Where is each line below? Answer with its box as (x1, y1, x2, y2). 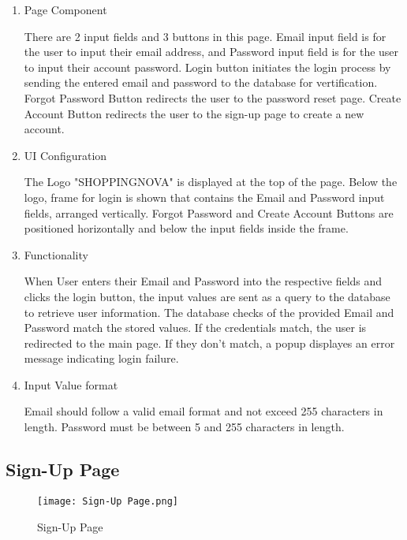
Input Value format (24, 376, 118, 393)
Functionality (24, 246, 88, 263)
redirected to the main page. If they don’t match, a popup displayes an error (24, 334, 395, 351)
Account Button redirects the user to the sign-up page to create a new (24, 105, 364, 121)
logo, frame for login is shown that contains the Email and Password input (24, 188, 385, 205)
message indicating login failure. (24, 350, 179, 367)
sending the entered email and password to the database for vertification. (24, 74, 378, 91)
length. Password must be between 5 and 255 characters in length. (24, 419, 345, 435)
